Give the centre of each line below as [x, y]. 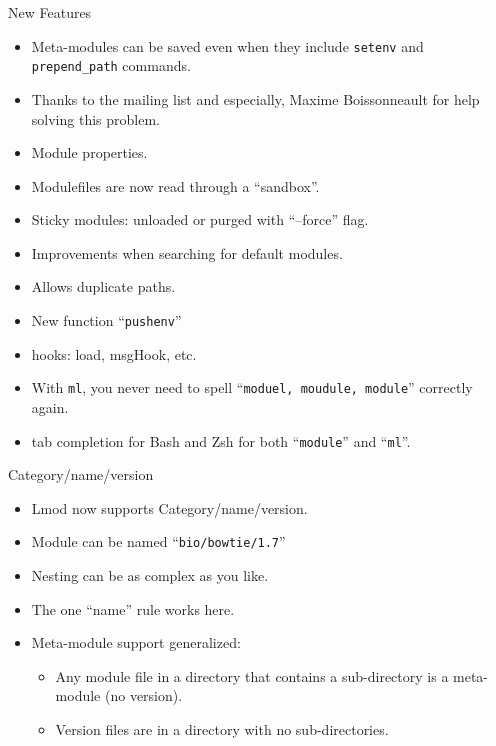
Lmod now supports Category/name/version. [169, 507]
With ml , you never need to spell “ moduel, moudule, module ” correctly [252, 387]
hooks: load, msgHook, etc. [114, 353]
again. [50, 406]
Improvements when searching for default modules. [187, 252]
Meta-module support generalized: [136, 642]
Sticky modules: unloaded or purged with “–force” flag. [200, 219]
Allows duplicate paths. [103, 286]
